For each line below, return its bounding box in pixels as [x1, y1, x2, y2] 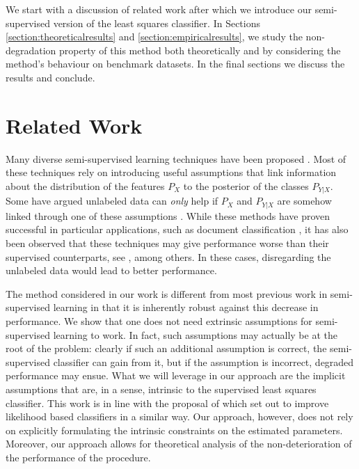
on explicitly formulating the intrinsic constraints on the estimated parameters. [6, 422, 343, 437]
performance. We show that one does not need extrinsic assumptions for [6, 313, 312, 328]
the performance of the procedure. [6, 450, 151, 464]
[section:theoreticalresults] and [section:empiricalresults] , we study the [6, 29, 303, 44]
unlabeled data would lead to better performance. [6, 263, 217, 278]
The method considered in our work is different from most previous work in [6, 286, 328, 301]
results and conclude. [6, 70, 95, 84]
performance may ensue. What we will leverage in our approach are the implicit [6, 368, 346, 383]
